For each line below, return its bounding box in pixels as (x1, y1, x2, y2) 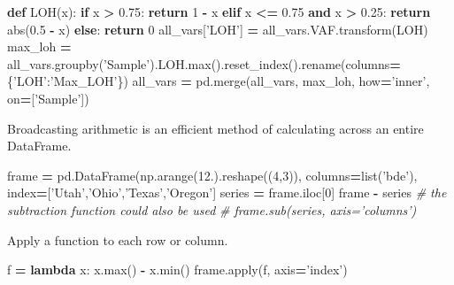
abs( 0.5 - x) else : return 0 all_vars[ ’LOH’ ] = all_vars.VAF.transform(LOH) (7, 19, 428, 38)
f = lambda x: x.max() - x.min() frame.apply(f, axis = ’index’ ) (7, 260, 348, 279)
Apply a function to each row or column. (7, 230, 228, 249)
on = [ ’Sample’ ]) (7, 89, 89, 107)
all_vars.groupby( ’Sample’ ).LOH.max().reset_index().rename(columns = (7, 54, 401, 73)
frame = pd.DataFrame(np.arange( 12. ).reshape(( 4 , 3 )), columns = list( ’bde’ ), (7, 166, 418, 184)
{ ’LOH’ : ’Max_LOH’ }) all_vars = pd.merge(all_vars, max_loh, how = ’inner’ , (7, 72, 430, 90)
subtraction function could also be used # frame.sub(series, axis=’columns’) (7, 200, 417, 219)
